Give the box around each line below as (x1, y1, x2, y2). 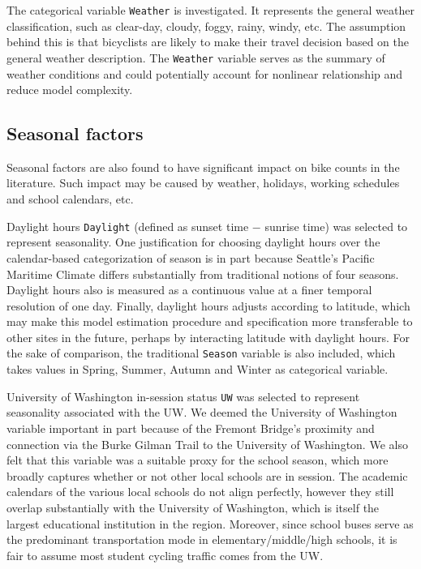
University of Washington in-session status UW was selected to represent (6, 387, 360, 404)
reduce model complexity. (6, 81, 133, 98)
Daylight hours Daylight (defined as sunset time (6, 217, 249, 234)
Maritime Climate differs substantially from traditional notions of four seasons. (6, 265, 399, 282)
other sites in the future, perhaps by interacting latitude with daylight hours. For (6, 328, 410, 345)
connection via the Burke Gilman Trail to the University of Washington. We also (6, 435, 408, 452)
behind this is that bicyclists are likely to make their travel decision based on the (6, 33, 410, 50)
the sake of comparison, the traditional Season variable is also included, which (6, 344, 396, 362)
